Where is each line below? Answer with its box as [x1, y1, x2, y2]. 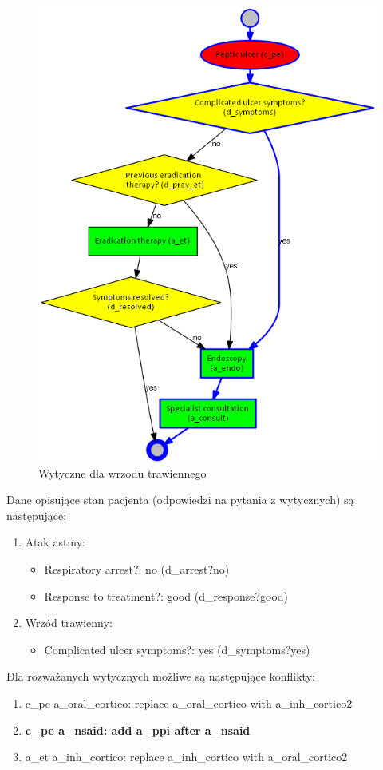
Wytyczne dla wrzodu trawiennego [38, 464, 207, 481]
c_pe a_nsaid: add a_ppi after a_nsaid [25, 721, 251, 738]
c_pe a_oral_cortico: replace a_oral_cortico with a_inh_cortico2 [25, 694, 353, 711]
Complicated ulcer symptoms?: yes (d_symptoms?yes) [44, 641, 310, 657]
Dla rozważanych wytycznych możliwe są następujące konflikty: [6, 668, 315, 685]
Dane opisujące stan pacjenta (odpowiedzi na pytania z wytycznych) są [6, 491, 354, 508]
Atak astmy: [25, 534, 85, 550]
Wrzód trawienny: [25, 614, 113, 631]
